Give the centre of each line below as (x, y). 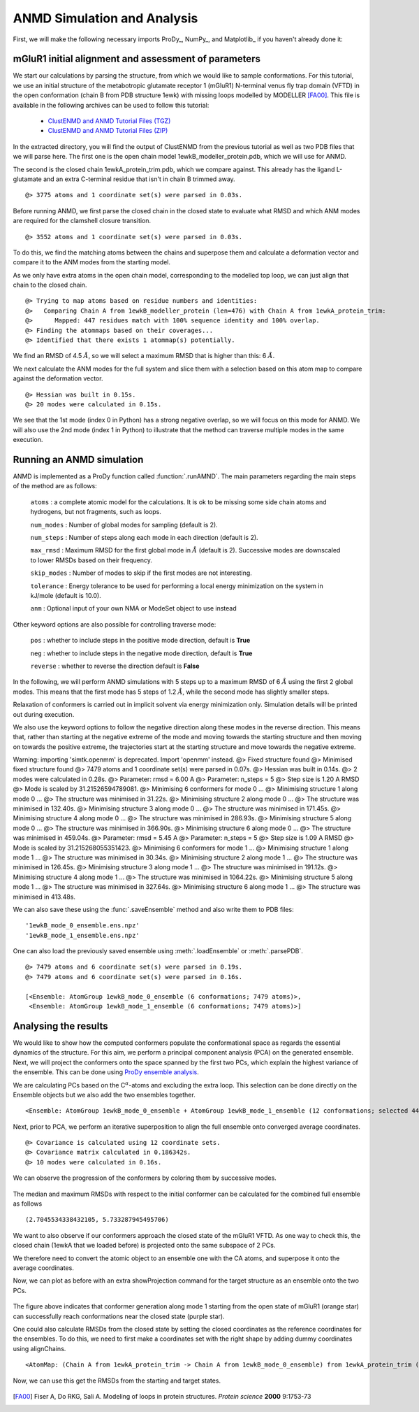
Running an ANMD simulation (78, 459)
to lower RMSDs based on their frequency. (91, 560)
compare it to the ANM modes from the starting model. (92, 262)
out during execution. (44, 714)
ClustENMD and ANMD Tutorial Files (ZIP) (108, 131)
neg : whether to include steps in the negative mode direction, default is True (141, 653)
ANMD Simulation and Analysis (105, 18)
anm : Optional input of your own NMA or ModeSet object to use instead (133, 608)
